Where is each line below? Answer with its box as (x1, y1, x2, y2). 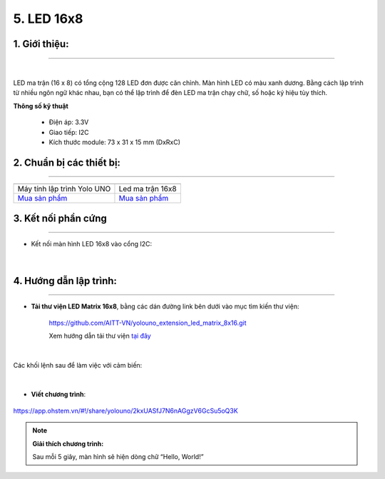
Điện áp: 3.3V (48, 118, 89, 126)
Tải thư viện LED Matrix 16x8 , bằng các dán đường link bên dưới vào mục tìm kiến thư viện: (31, 302, 299, 311)
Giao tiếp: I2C (48, 128, 89, 136)
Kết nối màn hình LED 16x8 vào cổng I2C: (31, 240, 153, 248)
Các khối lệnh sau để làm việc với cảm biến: (13, 360, 143, 369)
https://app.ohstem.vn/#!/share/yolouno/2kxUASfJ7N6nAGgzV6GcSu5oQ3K (13, 406, 238, 415)
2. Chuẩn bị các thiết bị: (13, 156, 121, 168)
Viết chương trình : (31, 390, 86, 399)
